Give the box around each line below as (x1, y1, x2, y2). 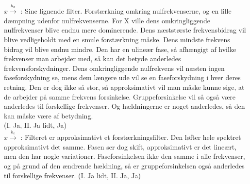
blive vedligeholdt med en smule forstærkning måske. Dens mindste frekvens (4, 34, 230, 44)
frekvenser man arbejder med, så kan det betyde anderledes (4, 53, 181, 64)
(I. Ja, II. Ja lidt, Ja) (4, 120, 67, 130)
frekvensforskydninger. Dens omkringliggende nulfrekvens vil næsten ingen (4, 63, 225, 73)
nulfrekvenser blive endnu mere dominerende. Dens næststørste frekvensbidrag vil (4, 25, 246, 35)
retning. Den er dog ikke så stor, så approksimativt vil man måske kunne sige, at (4, 82, 245, 92)
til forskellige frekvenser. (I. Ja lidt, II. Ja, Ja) (4, 170, 141, 180)
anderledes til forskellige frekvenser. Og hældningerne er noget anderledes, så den (4, 101, 245, 111)
